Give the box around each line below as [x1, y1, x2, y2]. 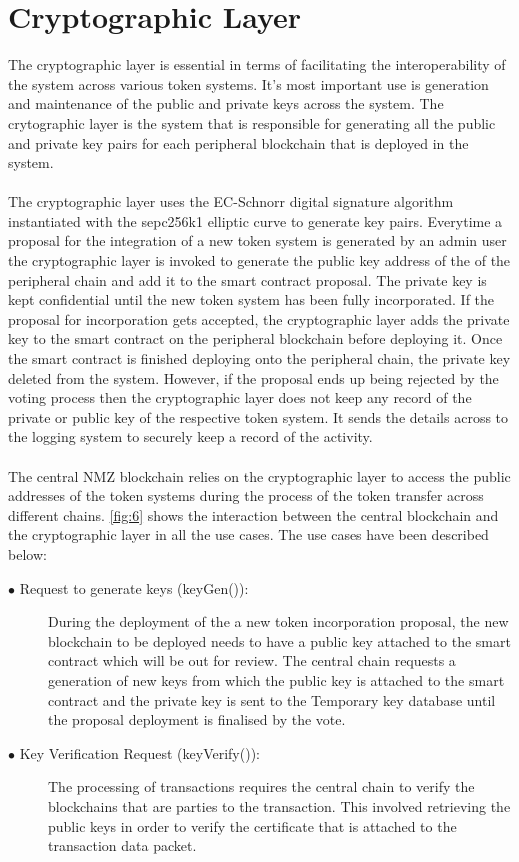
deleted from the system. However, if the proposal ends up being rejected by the [8, 367, 499, 388]
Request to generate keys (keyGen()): [19, 577, 249, 598]
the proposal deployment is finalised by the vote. [48, 709, 346, 730]
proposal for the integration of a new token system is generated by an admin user [8, 230, 507, 251]
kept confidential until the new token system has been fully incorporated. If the [8, 289, 495, 310]
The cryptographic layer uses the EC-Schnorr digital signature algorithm [8, 191, 454, 212]
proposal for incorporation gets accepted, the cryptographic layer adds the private [8, 308, 510, 329]
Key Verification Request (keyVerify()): [19, 742, 260, 763]
